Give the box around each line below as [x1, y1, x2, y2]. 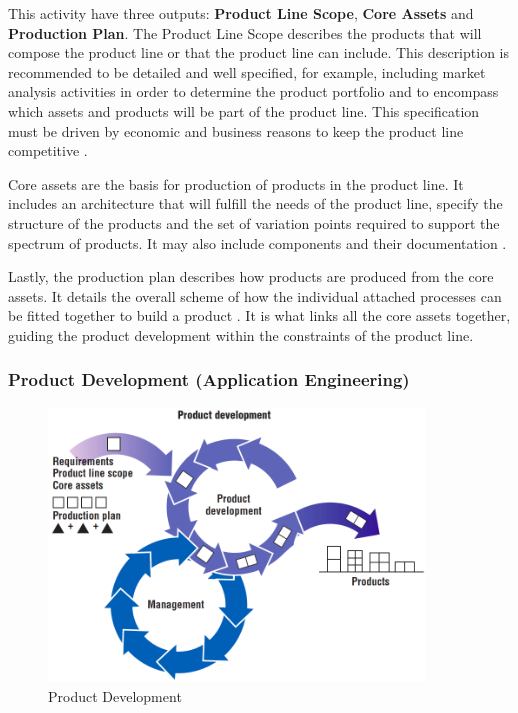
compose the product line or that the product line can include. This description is [8, 42, 509, 63]
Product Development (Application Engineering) [8, 367, 410, 392]
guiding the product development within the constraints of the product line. [8, 324, 474, 345]
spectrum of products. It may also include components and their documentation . [8, 232, 507, 253]
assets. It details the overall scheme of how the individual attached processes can [8, 285, 502, 306]
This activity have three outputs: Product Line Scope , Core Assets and [8, 3, 474, 23]
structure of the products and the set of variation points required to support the [8, 212, 500, 233]
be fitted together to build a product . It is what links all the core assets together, [8, 305, 511, 326]
